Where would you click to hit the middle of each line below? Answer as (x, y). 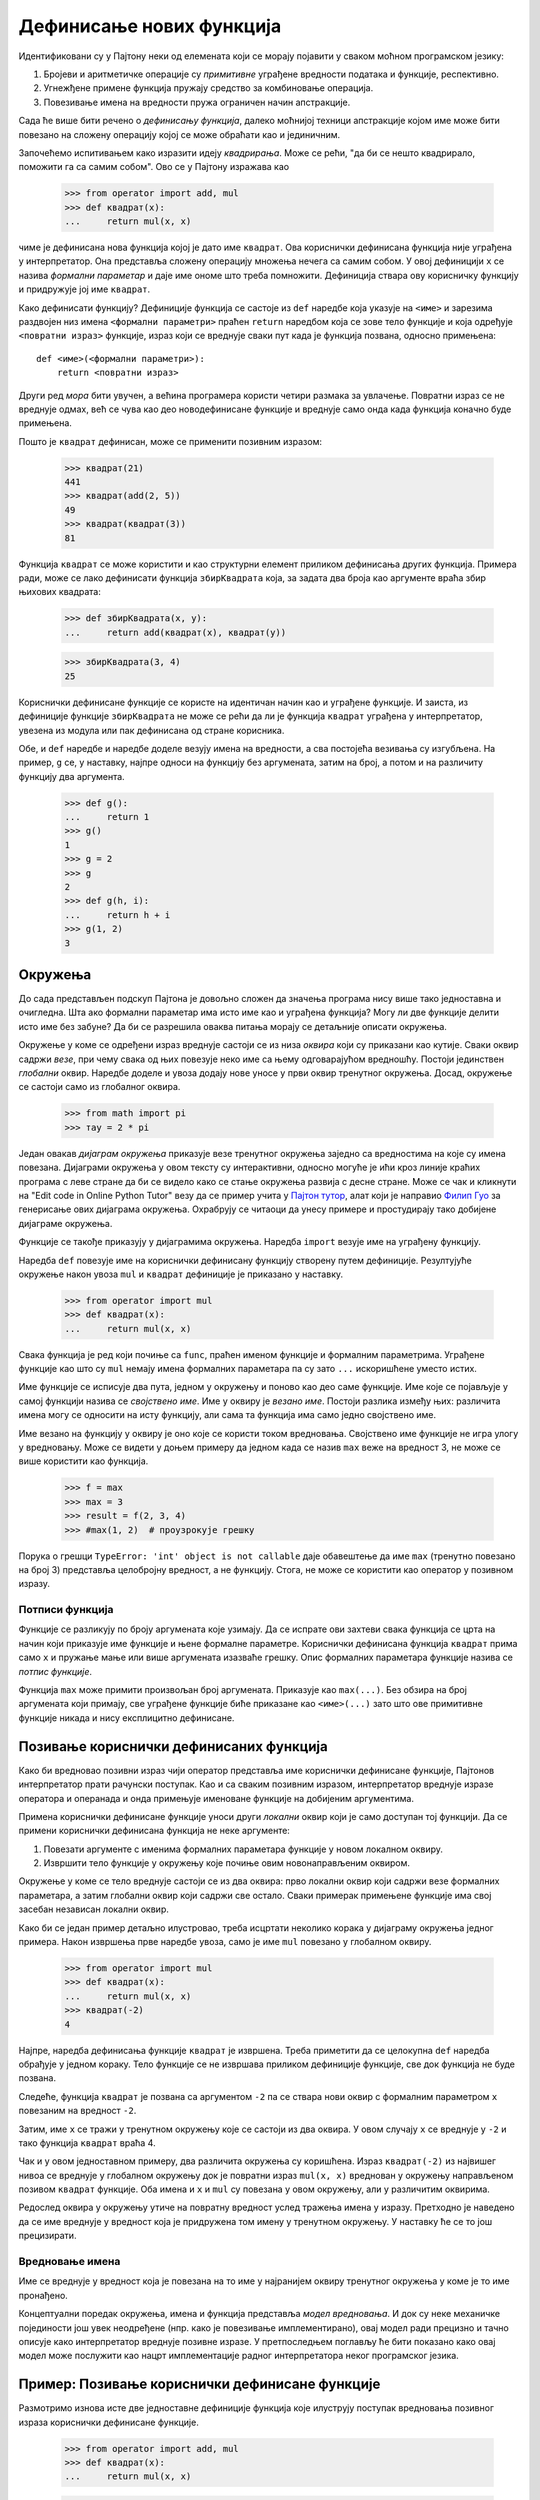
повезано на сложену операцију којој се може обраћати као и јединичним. (179, 134)
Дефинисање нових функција (150, 26)
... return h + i (117, 914)
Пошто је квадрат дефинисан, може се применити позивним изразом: (170, 441)
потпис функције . (55, 1671)
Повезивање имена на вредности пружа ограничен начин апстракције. (197, 102)
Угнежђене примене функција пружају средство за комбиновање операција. (208, 88)
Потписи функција (66, 1610)
